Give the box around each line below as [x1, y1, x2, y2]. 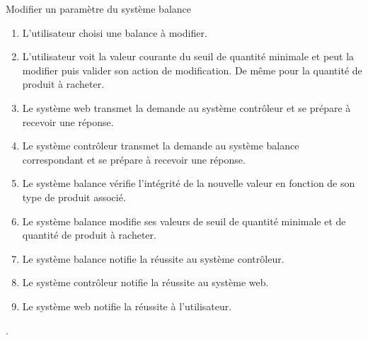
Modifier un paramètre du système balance [6, 1, 191, 16]
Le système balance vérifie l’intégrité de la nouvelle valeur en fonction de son [22, 176, 355, 191]
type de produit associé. [22, 189, 126, 204]
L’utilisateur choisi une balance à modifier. [22, 25, 207, 40]
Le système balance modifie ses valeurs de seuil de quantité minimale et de [22, 213, 346, 228]
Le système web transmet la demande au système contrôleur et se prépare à [22, 100, 351, 115]
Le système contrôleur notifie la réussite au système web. [22, 275, 269, 290]
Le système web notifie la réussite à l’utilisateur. [22, 298, 232, 313]
